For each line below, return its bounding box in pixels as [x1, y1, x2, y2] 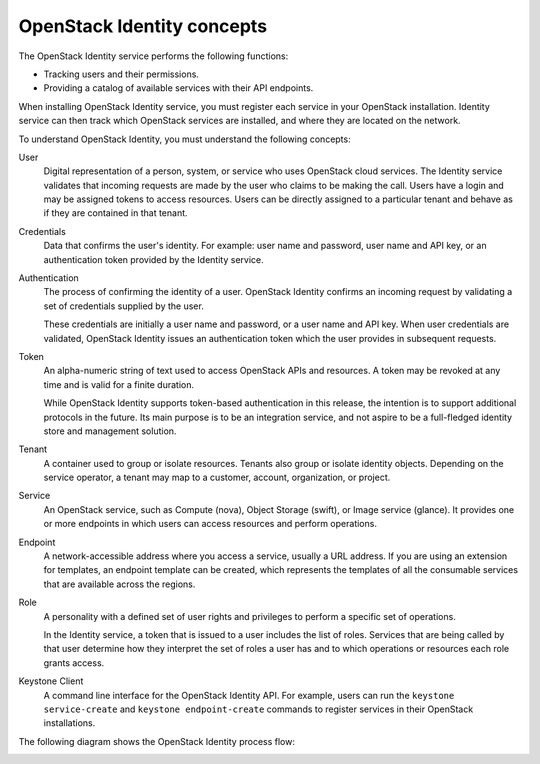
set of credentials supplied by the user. [43, 300, 204, 312]
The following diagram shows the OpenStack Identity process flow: [18, 735, 295, 747]
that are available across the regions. [43, 578, 196, 590]
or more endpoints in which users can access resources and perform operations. [43, 518, 377, 530]
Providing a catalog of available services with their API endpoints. [43, 82, 314, 94]
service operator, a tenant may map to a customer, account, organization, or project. [43, 471, 391, 484]
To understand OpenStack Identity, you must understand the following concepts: [18, 133, 351, 145]
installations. [43, 717, 96, 729]
